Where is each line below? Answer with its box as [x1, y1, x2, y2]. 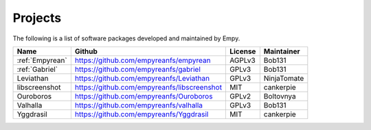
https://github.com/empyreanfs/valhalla [74, 100, 203, 109]
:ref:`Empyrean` [16, 55, 68, 65]
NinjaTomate [263, 73, 304, 83]
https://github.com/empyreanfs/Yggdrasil [74, 109, 209, 119]
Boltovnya [263, 91, 296, 101]
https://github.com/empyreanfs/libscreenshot [74, 82, 223, 92]
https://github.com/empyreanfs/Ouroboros [74, 91, 213, 101]
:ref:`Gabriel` [16, 64, 58, 74]
